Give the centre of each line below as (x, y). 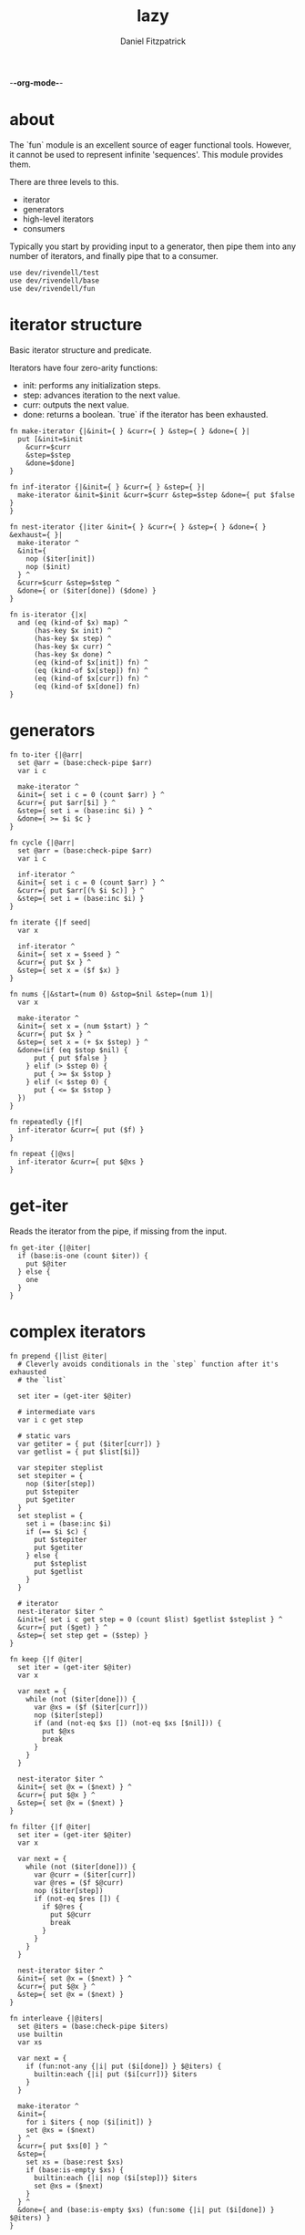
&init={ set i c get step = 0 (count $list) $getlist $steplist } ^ (150, 1619)
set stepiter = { (51, 1475)
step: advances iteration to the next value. (101, 395)
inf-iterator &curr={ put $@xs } (81, 1162)
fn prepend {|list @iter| (58, 1356)
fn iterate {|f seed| (51, 922)
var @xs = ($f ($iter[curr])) (91, 1707)
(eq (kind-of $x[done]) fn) (87, 686)
